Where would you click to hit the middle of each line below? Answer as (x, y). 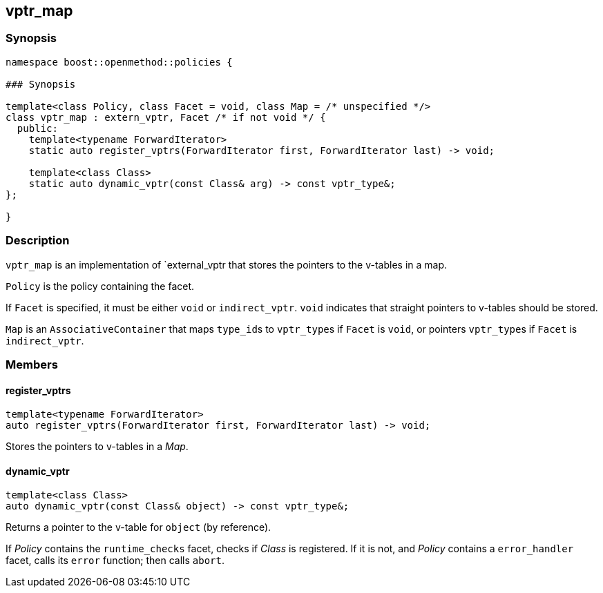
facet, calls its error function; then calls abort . (115, 561)
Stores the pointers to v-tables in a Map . (97, 447)
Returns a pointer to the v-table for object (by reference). (138, 527)
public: (37, 128)
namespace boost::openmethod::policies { (119, 62)
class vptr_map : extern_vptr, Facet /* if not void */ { (166, 117)
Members (32, 364)
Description (38, 241)
